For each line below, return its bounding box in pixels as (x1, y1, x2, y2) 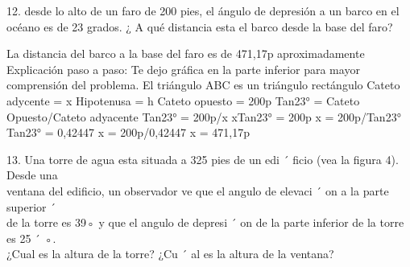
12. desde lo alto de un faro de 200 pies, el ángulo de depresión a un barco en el (6, 2, 400, 18)
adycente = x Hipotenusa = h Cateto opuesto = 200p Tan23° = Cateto (6, 92, 360, 109)
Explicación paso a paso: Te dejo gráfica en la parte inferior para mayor (6, 60, 360, 77)
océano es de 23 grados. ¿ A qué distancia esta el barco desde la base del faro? (6, 18, 393, 35)
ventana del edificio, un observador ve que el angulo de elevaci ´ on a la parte (6, 182, 389, 199)
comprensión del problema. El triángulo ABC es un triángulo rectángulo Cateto (6, 76, 400, 93)
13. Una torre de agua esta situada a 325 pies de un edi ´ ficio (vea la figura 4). (6, 150, 399, 167)
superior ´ (6, 198, 56, 215)
